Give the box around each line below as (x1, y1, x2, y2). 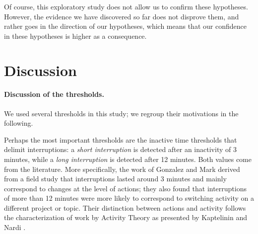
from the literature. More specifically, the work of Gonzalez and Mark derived (4, 163, 240, 174)
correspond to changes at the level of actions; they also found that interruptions (4, 183, 247, 193)
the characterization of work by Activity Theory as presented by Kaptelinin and (4, 212, 247, 223)
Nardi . (4, 222, 26, 233)
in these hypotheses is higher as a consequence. (4, 30, 147, 41)
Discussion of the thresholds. (4, 89, 104, 99)
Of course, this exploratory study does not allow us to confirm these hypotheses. (4, 1, 248, 11)
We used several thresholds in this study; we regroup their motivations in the (4, 108, 239, 118)
